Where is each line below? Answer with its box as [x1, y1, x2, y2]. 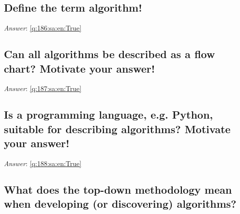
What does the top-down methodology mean [4, 182, 232, 197]
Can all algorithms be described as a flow [4, 46, 215, 61]
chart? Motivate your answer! [4, 61, 155, 76]
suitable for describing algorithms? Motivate [4, 121, 231, 136]
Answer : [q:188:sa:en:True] [4, 158, 82, 168]
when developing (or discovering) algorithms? [4, 196, 237, 211]
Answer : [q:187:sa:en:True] [4, 83, 82, 93]
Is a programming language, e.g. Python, [4, 107, 213, 122]
